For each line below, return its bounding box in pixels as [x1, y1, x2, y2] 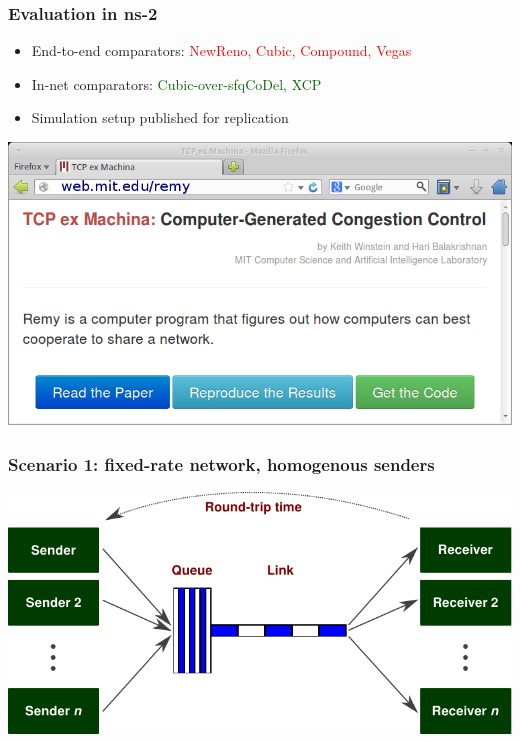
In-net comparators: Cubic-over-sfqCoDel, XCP [31, 73, 322, 94]
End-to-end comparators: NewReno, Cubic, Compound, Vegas [31, 40, 412, 61]
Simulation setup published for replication [31, 107, 289, 128]
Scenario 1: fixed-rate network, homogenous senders [8, 451, 435, 476]
